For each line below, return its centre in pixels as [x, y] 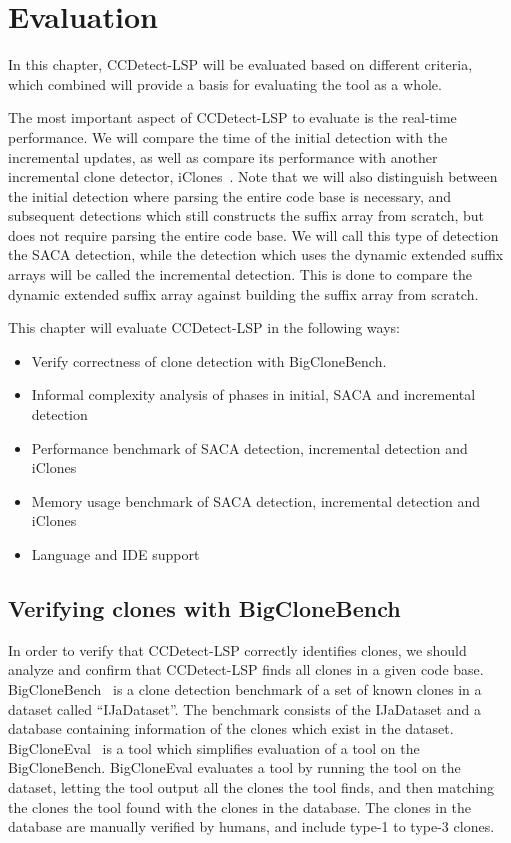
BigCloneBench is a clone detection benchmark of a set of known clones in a [245, 688]
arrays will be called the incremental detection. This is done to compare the [240, 274]
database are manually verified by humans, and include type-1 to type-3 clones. [251, 826]
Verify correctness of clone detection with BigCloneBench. [209, 360]
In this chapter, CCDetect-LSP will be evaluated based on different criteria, [240, 64]
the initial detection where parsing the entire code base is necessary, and [230, 195]
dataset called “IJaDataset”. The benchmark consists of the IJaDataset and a [244, 708]
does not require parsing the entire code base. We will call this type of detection [253, 234]
